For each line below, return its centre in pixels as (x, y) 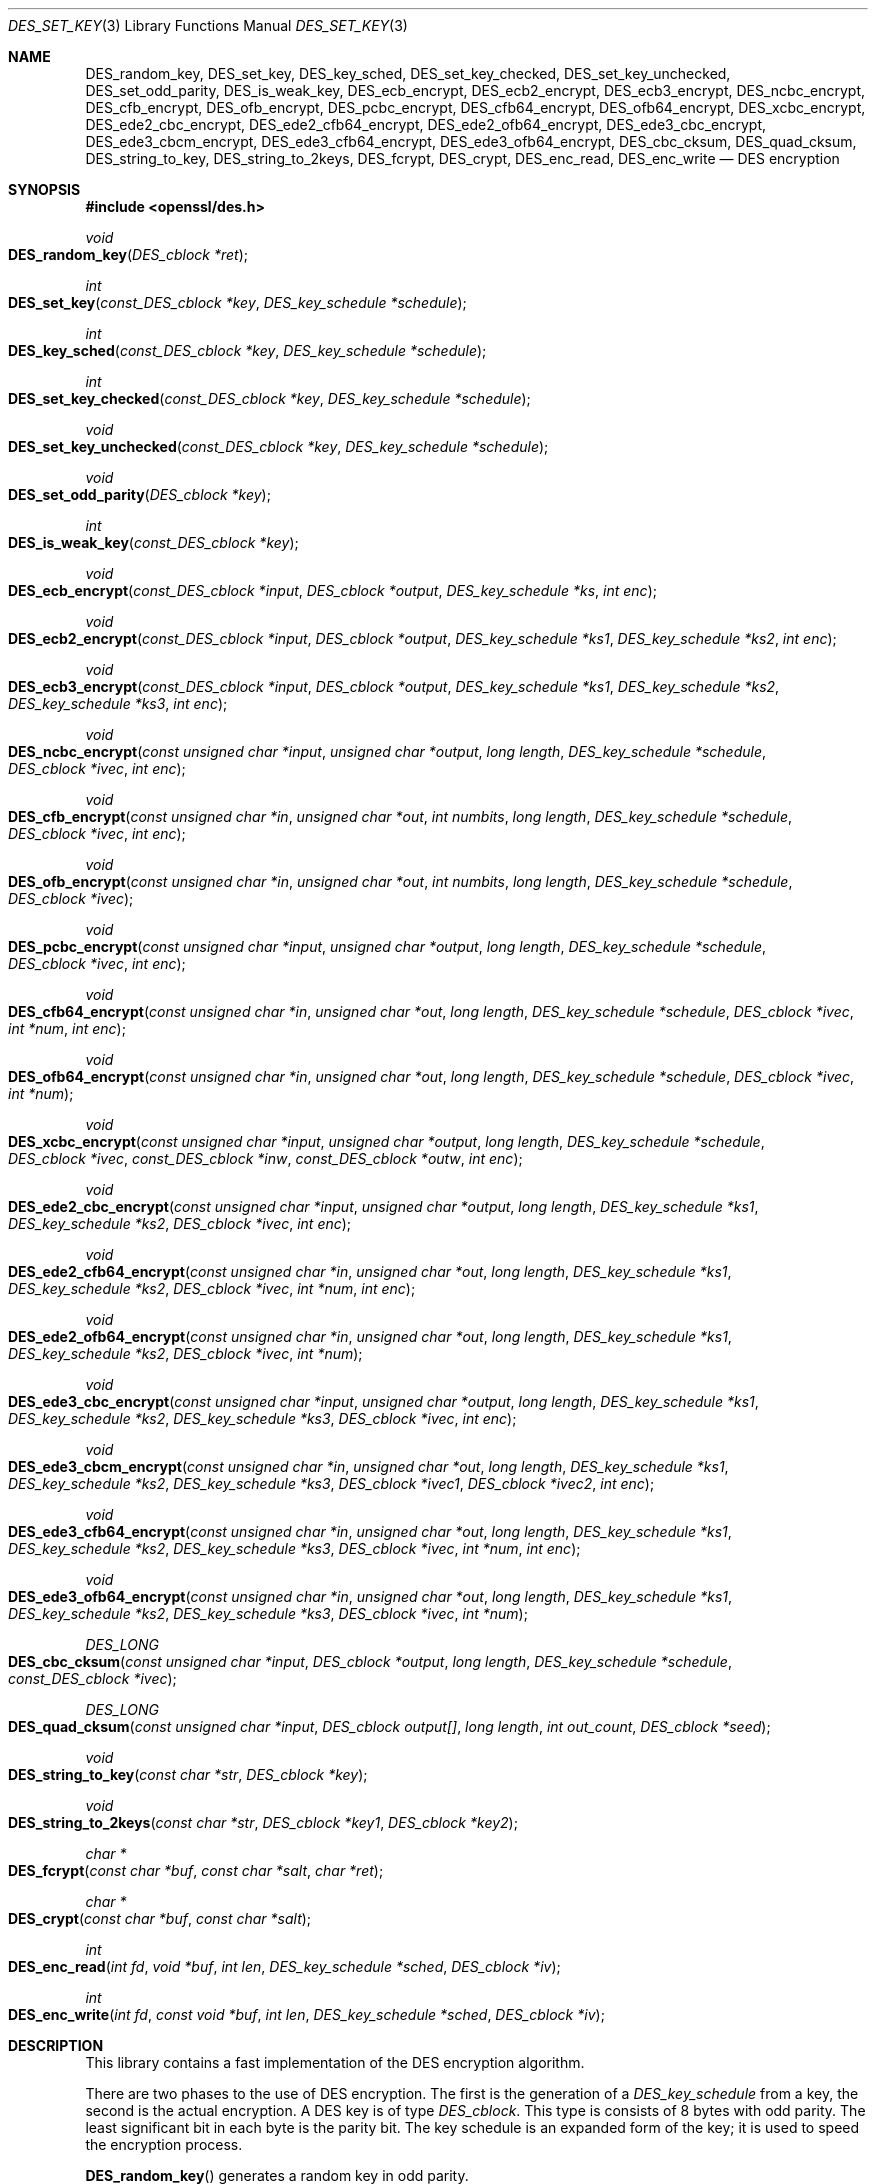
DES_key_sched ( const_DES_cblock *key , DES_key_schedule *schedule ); (247, 350)
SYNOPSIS (44, 189)
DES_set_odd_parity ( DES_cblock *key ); (139, 494)
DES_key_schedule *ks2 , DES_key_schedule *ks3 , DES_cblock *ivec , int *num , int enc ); (294, 1548)
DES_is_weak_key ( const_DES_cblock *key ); (153, 542)
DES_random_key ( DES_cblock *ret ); (128, 254)
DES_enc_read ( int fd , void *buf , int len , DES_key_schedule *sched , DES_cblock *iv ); (284, 1966)
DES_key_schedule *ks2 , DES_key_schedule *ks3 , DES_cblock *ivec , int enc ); (262, 1418)
